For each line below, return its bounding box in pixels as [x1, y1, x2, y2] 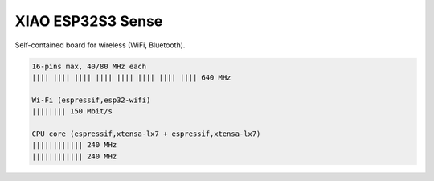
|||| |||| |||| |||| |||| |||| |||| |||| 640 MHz [31, 72, 231, 82]
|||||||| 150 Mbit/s [31, 107, 113, 116]
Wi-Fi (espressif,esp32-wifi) [31, 95, 151, 105]
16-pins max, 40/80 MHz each [31, 61, 147, 71]
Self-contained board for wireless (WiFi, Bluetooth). [14, 40, 186, 50]
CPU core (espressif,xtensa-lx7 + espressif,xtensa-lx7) [31, 129, 261, 138]
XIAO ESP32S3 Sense [14, 12, 163, 30]
